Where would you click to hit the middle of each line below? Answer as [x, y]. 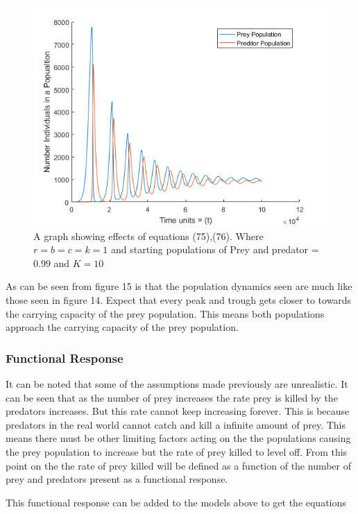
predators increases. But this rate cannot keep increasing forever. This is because [178, 411]
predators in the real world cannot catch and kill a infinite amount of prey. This [176, 424]
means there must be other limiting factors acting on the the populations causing [178, 438]
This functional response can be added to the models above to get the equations [176, 502]
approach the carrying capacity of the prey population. [122, 327]
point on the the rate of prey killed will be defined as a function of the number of [179, 465]
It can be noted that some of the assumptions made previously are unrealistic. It [177, 383]
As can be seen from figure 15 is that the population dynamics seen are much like [179, 286]
